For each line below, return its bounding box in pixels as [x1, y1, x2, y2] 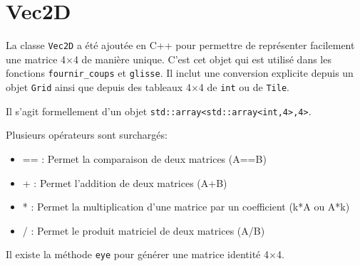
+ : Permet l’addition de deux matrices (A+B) [22, 175, 227, 190]
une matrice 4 [6, 51, 66, 66]
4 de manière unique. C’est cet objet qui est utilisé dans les [73, 51, 331, 66]
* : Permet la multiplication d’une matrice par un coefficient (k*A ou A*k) [22, 199, 350, 214]
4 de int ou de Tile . [198, 80, 289, 95]
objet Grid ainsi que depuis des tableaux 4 [6, 80, 191, 95]
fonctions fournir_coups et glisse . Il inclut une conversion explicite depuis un [6, 65, 354, 80]
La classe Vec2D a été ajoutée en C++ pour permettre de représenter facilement [6, 38, 355, 53]
